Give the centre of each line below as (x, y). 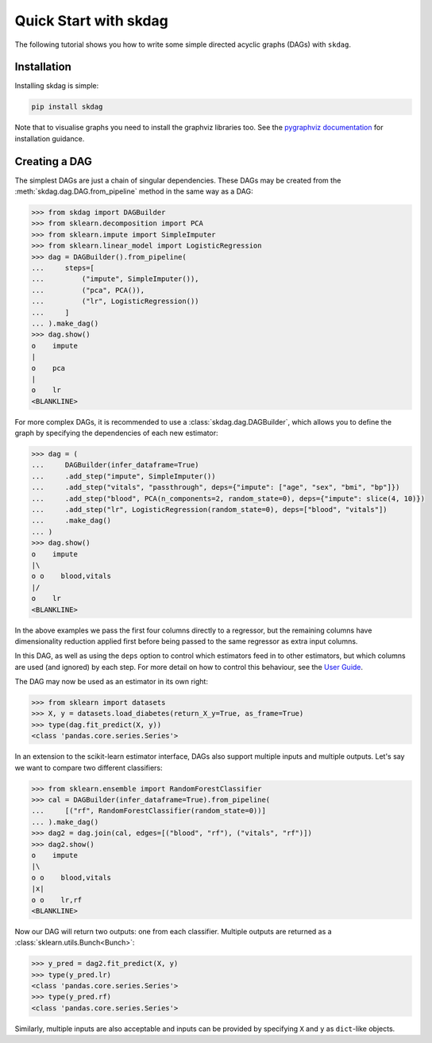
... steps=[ (63, 268)
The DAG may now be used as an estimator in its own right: (111, 682)
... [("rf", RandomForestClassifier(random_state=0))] (148, 811)
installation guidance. (50, 138)
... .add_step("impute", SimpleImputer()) (123, 476)
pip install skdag (67, 107)
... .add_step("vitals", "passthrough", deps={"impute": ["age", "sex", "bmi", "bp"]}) (216, 487)
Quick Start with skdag (91, 21)
